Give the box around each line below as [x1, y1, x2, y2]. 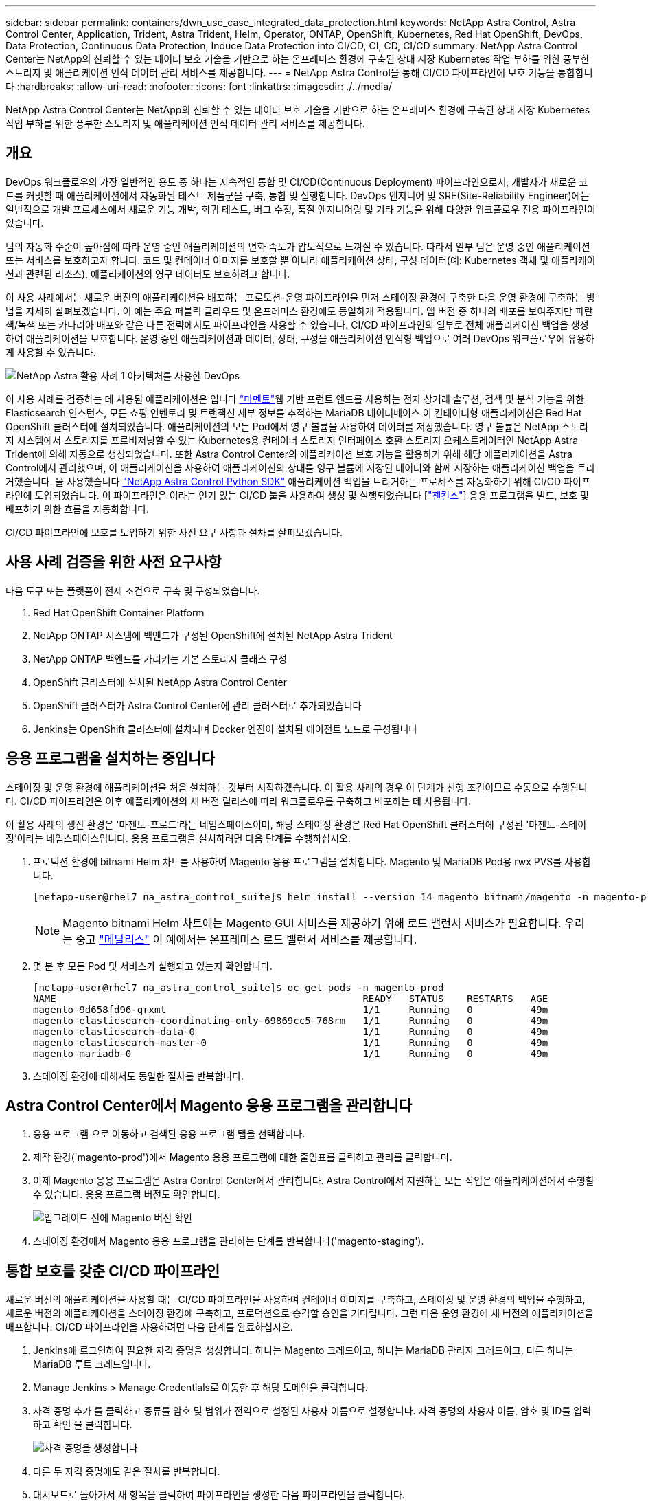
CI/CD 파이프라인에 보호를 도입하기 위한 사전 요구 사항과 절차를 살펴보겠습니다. [5, 526, 343, 538]
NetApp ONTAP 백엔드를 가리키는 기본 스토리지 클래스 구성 [33, 652, 288, 665]
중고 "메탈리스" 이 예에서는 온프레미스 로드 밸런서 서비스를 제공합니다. [76, 932, 417, 946]
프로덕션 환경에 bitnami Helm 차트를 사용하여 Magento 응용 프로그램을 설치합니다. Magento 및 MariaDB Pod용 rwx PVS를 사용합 [33, 855, 591, 867]
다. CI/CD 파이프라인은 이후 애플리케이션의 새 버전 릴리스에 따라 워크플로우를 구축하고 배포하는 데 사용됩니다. [5, 794, 472, 807]
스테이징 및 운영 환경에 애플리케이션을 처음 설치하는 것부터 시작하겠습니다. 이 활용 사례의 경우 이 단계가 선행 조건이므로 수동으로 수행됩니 [5, 781, 588, 793]
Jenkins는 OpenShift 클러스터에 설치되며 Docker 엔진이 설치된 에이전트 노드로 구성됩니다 [33, 722, 418, 735]
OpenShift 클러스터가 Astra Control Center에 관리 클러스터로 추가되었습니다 [33, 699, 362, 711]
